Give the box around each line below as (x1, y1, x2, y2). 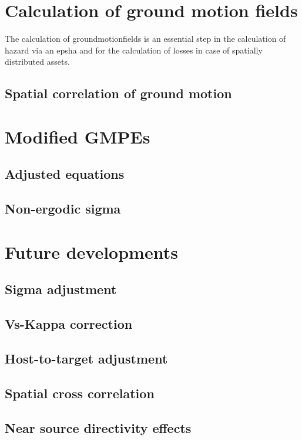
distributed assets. (5, 55, 70, 68)
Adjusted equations (5, 165, 125, 183)
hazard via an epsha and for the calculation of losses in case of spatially (5, 44, 263, 56)
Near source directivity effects (5, 418, 192, 436)
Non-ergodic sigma (5, 199, 121, 218)
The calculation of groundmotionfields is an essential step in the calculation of (5, 32, 286, 45)
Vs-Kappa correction (5, 315, 133, 333)
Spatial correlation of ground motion (5, 84, 232, 102)
